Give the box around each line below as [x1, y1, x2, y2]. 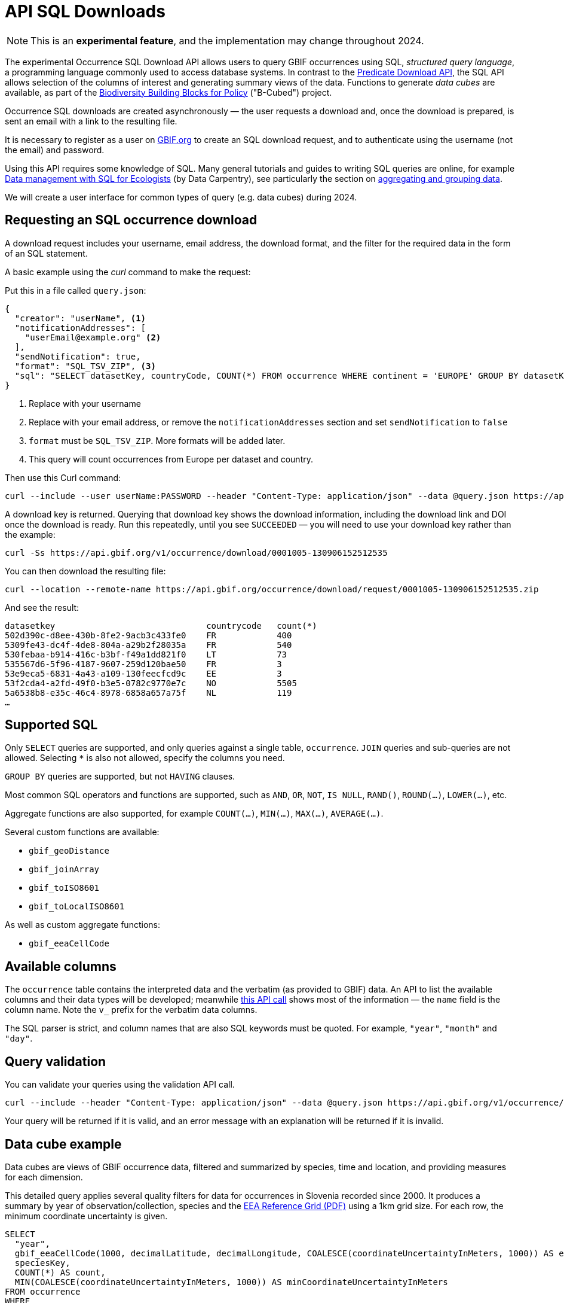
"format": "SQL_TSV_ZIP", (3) [14, 361, 156, 371]
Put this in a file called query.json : [5, 285, 146, 296]
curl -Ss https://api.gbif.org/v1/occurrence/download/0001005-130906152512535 [5, 547, 388, 558]
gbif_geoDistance [29, 846, 109, 856]
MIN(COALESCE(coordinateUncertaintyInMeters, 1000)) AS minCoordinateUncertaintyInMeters [14, 1277, 448, 1287]
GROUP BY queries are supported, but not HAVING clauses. [5, 771, 235, 782]
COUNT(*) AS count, [14, 1267, 106, 1277]
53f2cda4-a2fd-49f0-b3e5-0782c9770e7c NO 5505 [5, 678, 297, 688]
